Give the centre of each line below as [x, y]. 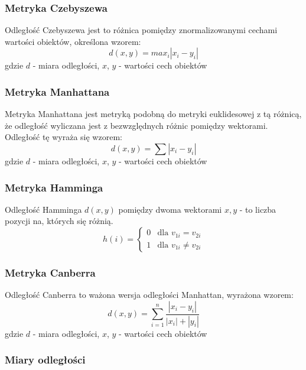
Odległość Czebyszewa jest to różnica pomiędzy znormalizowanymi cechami [141, 30]
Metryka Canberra [50, 272]
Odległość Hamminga [43, 209]
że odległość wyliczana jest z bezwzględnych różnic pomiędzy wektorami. [136, 125]
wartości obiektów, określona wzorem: [73, 41]
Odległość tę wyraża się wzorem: [64, 137]
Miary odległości [45, 360]
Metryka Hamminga [54, 187]
